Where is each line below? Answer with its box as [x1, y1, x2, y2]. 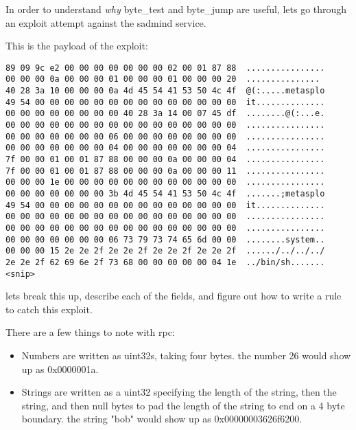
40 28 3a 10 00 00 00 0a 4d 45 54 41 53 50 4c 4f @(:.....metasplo [5, 86, 325, 96]
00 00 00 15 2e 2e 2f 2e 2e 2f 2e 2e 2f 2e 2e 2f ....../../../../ [5, 246, 325, 256]
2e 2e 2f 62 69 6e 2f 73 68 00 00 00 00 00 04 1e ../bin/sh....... [5, 257, 325, 267]
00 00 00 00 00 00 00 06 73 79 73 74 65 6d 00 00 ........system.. [5, 234, 325, 245]
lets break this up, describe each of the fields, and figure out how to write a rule [5, 288, 342, 303]
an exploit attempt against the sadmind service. [5, 15, 206, 30]
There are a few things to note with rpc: [5, 325, 175, 339]
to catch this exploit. [5, 302, 93, 316]
